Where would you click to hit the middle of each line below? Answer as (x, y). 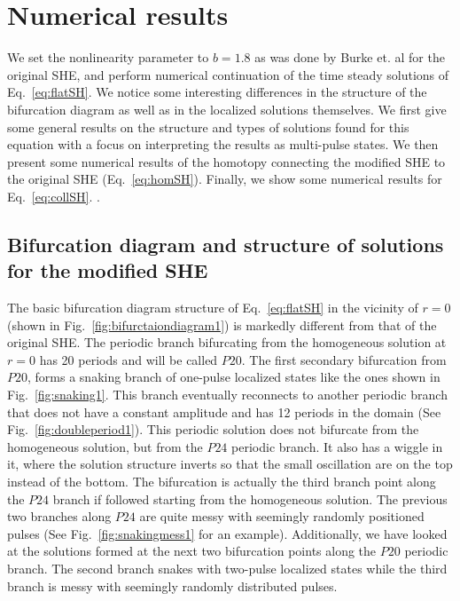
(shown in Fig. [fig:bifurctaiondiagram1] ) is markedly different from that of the (222, 324)
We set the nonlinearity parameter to (108, 57)
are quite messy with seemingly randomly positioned (282, 516)
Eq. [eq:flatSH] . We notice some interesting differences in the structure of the (217, 92)
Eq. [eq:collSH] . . (54, 196)
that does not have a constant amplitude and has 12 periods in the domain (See (224, 411)
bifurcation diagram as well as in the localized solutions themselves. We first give (227, 109)
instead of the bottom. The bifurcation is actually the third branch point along (222, 481)
